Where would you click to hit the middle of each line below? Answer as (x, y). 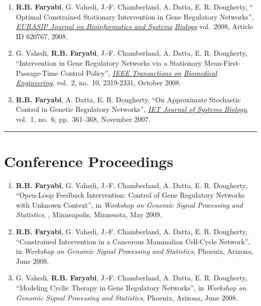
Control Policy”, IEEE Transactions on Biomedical (139, 72)
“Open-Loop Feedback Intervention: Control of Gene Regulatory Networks (130, 195)
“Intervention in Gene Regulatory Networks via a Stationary (109, 62)
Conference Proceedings (89, 161)
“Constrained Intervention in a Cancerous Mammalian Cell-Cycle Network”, (133, 241)
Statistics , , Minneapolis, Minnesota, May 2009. (89, 214)
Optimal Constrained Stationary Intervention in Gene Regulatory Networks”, (135, 16)
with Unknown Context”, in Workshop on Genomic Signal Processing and (129, 204)
